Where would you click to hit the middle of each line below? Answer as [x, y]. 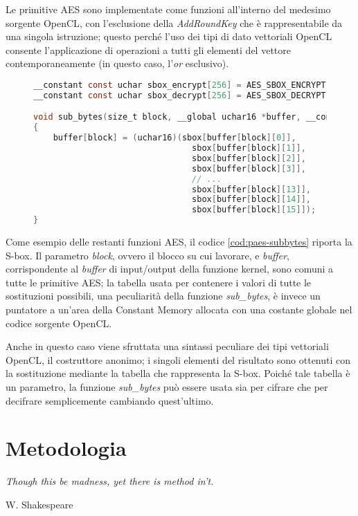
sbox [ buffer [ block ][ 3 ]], [249, 168]
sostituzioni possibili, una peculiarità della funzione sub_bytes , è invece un [163, 296]
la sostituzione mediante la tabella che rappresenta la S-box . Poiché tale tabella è [178, 373]
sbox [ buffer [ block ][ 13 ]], [251, 189]
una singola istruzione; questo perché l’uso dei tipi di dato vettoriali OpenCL [169, 36]
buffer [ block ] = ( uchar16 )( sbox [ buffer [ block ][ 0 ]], [174, 138]
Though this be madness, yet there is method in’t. [110, 481]
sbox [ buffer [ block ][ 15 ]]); [254, 210]
